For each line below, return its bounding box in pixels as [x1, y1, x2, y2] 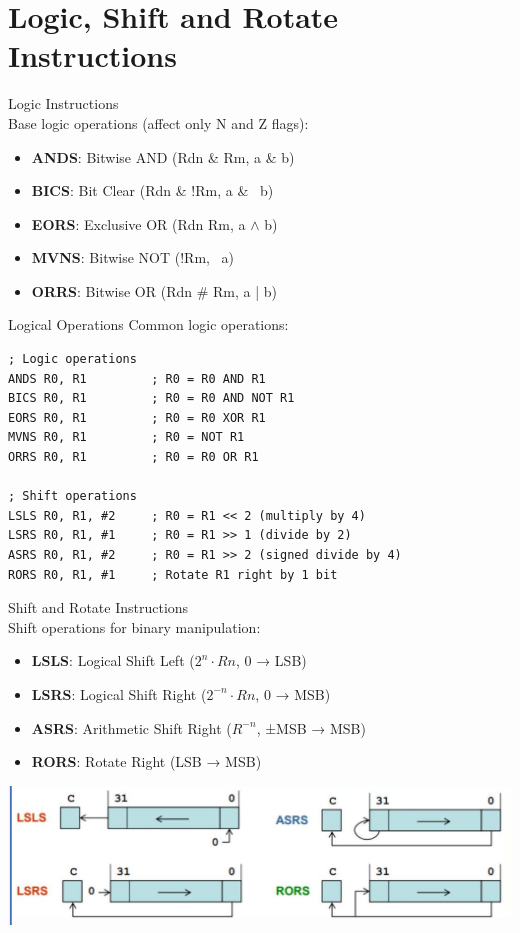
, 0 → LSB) [235, 650, 307, 671]
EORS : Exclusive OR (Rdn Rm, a [31, 213, 246, 234]
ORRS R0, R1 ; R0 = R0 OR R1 [8, 450, 259, 465]
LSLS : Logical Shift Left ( [31, 650, 195, 671]
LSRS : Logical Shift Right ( [31, 683, 207, 704]
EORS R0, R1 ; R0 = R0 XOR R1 [8, 410, 266, 425]
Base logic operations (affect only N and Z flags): [8, 112, 309, 133]
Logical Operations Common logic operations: [8, 314, 289, 335]
